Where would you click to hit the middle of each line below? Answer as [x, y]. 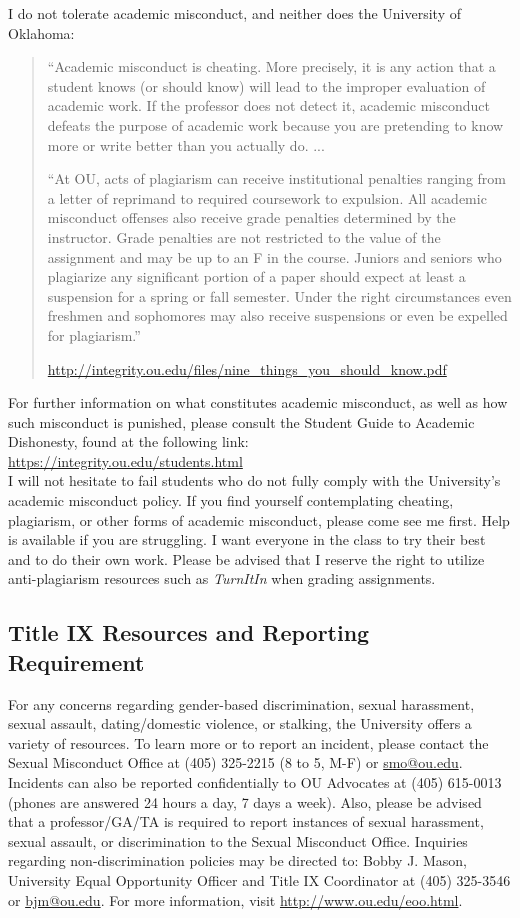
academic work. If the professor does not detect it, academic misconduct [268, 105]
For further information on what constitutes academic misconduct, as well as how [258, 402]
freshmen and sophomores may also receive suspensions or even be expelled [277, 315]
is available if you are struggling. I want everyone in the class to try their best [247, 539]
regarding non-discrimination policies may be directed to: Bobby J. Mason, [237, 860]
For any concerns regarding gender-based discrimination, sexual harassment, [241, 703]
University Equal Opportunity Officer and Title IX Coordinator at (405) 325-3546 [259, 879]
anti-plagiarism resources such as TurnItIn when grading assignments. [222, 578]
